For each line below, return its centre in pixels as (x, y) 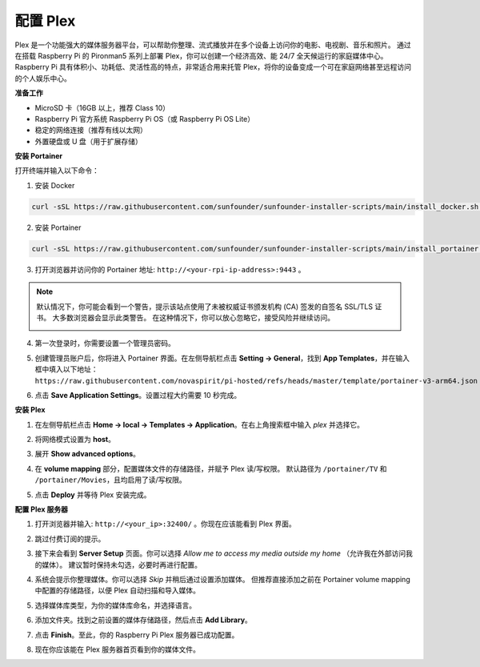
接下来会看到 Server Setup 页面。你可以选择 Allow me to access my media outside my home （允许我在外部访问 (220, 553)
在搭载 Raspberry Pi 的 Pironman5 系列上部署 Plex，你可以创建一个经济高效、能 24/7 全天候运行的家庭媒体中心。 (201, 55)
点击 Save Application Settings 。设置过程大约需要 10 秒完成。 (138, 395)
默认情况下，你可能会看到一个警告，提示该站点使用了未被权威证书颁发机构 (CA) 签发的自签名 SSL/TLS (205, 306)
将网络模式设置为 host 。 (75, 440)
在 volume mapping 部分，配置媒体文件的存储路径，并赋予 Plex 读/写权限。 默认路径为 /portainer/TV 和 (211, 468)
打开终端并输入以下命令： (57, 171)
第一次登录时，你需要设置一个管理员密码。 (105, 344)
